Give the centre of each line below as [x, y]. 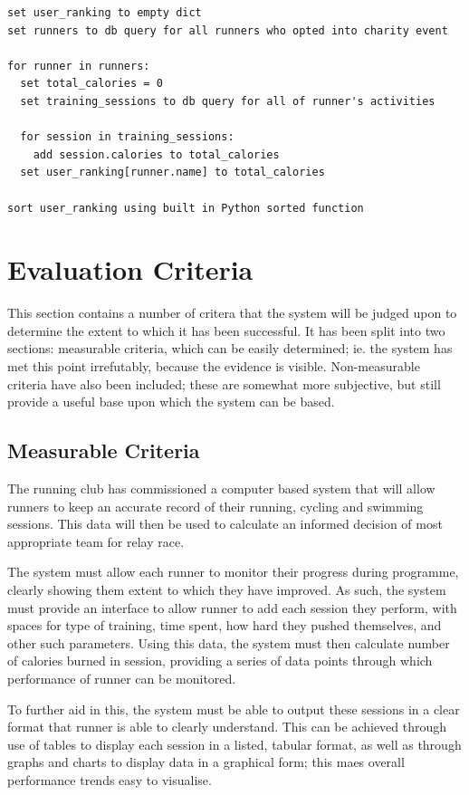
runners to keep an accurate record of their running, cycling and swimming [215, 506]
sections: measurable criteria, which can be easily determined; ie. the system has [230, 348]
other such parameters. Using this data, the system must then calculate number [229, 642]
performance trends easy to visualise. [110, 779]
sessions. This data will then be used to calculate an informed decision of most [225, 524]
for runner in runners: [79, 66]
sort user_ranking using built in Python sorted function [186, 208]
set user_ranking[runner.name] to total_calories [172, 172]
